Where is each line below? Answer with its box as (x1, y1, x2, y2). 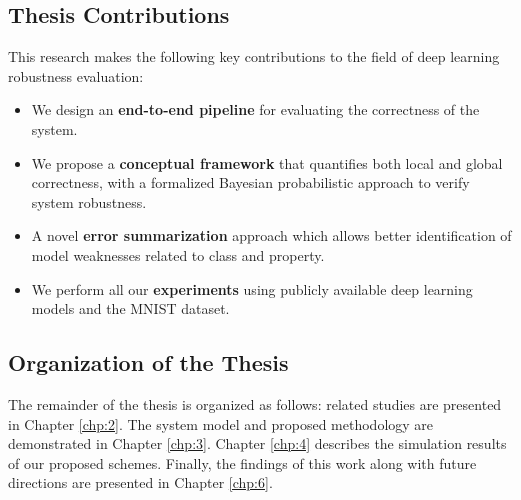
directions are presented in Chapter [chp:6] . (8, 472, 273, 493)
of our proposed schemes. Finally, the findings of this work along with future (8, 452, 477, 473)
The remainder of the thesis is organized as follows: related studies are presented (8, 393, 502, 414)
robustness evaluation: (8, 65, 144, 86)
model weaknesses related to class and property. (31, 244, 325, 265)
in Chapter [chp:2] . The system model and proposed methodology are (8, 413, 434, 434)
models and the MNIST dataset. (31, 298, 230, 319)
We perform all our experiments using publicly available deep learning (31, 278, 473, 299)
